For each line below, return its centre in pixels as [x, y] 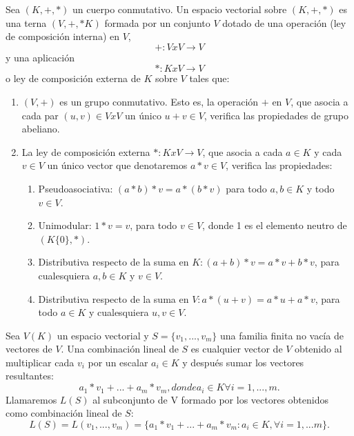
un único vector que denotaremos [117, 165]
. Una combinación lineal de [120, 349]
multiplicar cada [40, 362]
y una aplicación [40, 57]
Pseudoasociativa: [76, 188]
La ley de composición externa [86, 151]
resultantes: [30, 376]
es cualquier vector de [237, 349]
